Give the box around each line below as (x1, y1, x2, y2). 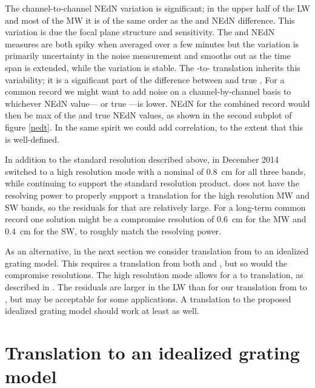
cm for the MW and (231, 213, 307, 225)
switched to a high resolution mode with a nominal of (5, 165, 204, 177)
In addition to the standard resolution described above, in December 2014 (5, 153, 279, 166)
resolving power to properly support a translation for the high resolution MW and (5, 188, 310, 201)
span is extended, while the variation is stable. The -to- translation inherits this (5, 61, 300, 73)
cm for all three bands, (221, 165, 306, 177)
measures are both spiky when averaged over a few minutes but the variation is (5, 37, 299, 50)
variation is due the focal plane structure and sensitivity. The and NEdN (5, 26, 275, 38)
